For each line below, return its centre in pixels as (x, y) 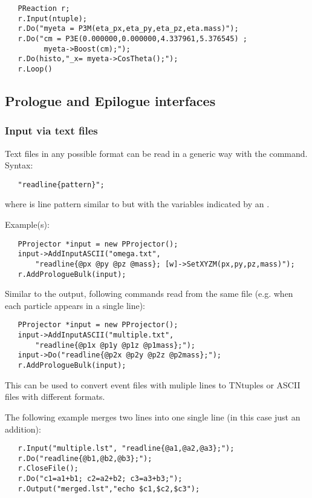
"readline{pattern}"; (61, 184)
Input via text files (51, 131)
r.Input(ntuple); (53, 18)
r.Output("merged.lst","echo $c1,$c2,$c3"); (109, 489)
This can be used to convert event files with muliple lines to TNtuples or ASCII (153, 384)
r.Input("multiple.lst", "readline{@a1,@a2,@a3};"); (126, 449)
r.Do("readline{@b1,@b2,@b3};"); (85, 458)
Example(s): (27, 224)
